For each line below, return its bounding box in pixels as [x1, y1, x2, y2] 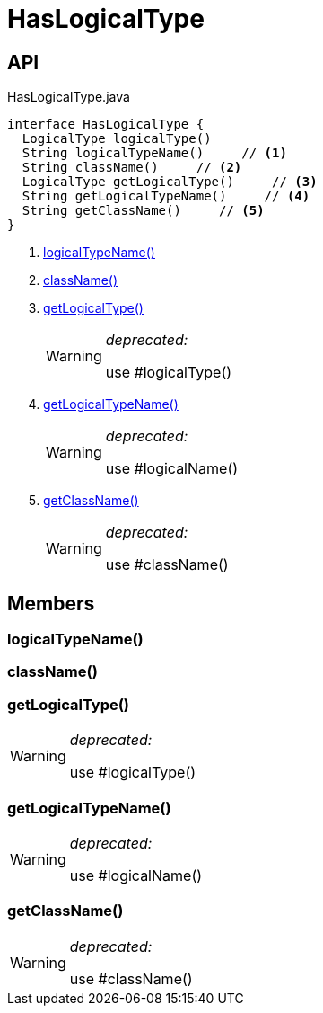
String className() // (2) [22, 160, 242, 175]
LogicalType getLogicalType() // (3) [22, 174, 318, 190]
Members [7, 591, 95, 615]
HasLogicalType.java [7, 89, 130, 105]
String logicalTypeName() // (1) [22, 146, 287, 161]
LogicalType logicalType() [22, 131, 212, 147]
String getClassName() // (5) [22, 203, 265, 218]
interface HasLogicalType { [7, 117, 205, 132]
